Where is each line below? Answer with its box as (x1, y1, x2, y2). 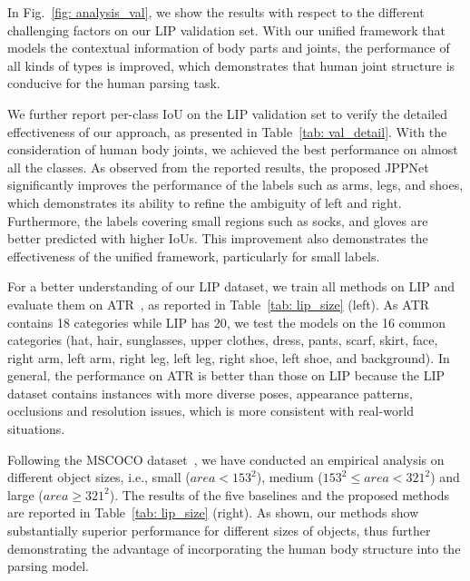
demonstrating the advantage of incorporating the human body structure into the (7, 538, 461, 557)
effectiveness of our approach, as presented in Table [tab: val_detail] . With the (7, 122, 447, 141)
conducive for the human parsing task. (7, 74, 220, 93)
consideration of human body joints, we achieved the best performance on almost (7, 140, 458, 159)
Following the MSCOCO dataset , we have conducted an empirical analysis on (7, 449, 445, 468)
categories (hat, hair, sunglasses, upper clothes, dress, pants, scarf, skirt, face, (7, 330, 438, 350)
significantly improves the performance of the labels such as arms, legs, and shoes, (7, 175, 464, 194)
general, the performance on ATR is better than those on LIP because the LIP (7, 366, 446, 385)
